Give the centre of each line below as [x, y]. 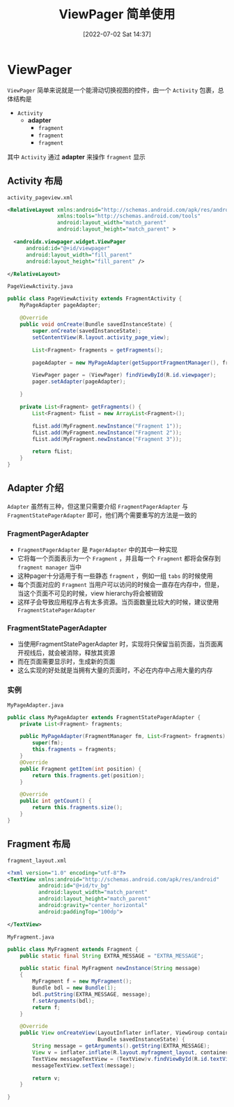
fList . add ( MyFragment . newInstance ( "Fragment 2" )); [107, 433]
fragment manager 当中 [49, 567]
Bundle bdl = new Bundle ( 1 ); [75, 988]
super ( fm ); [48, 743]
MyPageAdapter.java [36, 705]
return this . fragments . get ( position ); [88, 775]
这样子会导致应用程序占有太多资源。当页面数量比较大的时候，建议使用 [118, 602]
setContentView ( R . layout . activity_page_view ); [101, 337]
